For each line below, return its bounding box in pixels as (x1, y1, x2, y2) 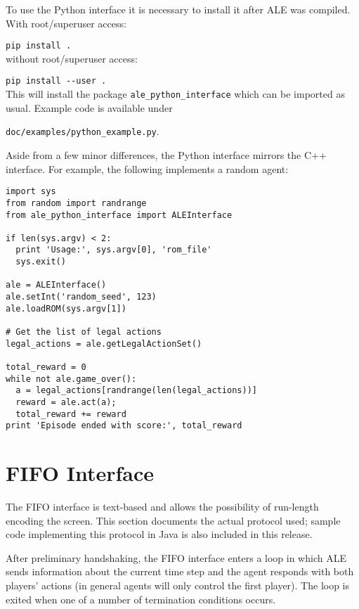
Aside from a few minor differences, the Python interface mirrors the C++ (6, 148, 327, 162)
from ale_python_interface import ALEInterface (6, 210, 233, 220)
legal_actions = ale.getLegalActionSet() (6, 338, 202, 349)
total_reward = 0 (6, 362, 86, 373)
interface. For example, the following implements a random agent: (6, 161, 289, 176)
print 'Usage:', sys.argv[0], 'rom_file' (15, 245, 212, 255)
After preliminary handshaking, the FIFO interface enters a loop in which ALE (6, 550, 346, 565)
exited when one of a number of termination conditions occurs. (6, 591, 276, 606)
